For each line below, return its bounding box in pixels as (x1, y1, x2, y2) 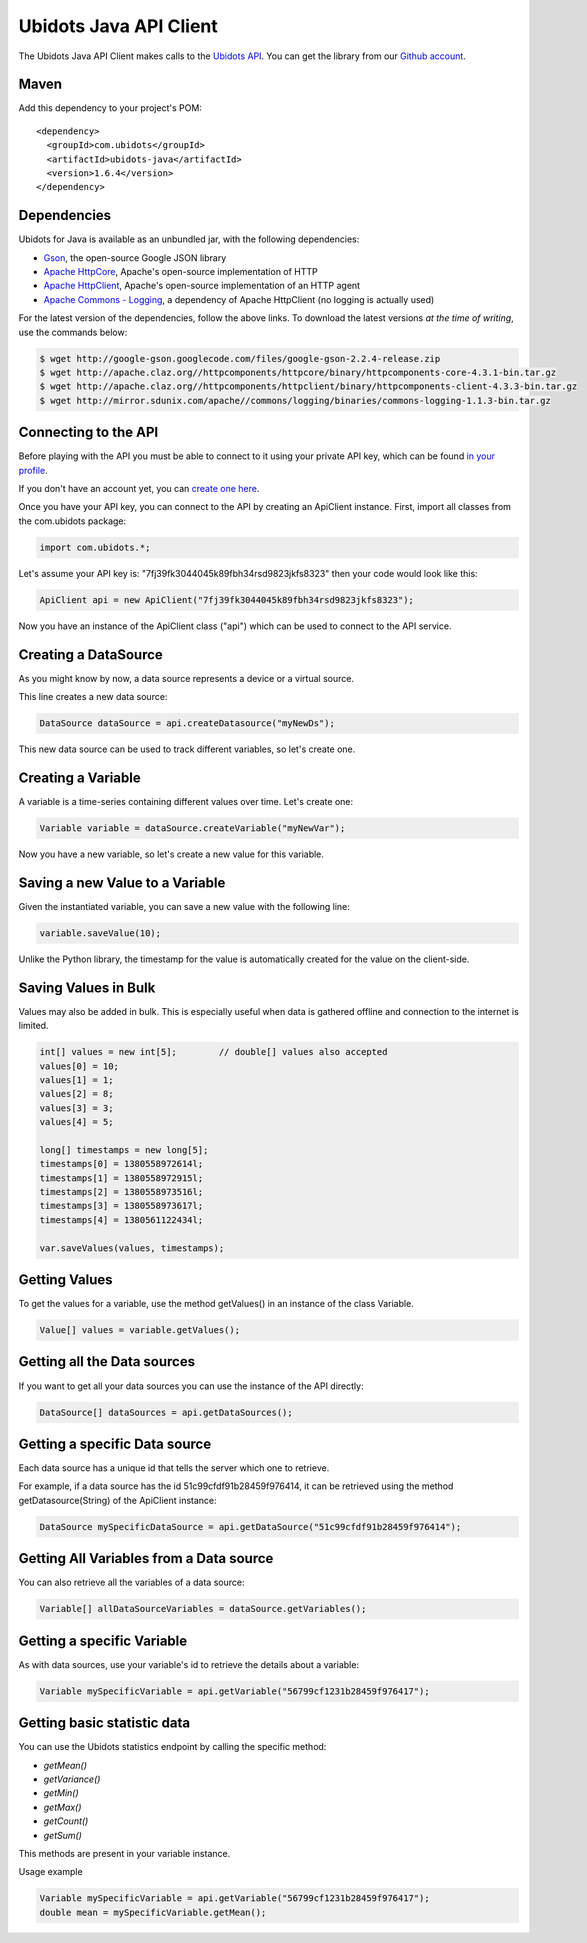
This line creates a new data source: (18, 691, 168, 703)
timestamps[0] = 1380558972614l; (39, 1158, 204, 1170)
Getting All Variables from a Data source (18, 1550, 274, 1567)
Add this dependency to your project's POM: (18, 102, 202, 114)
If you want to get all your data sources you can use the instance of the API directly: (18, 1380, 364, 1392)
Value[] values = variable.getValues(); (39, 1325, 240, 1336)
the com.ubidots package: (18, 515, 127, 527)
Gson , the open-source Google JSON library (43, 251, 227, 264)
